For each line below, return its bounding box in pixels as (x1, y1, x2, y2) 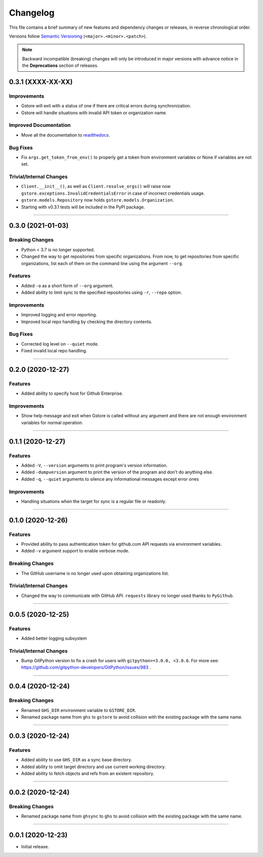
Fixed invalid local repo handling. (21, 348, 87, 354)
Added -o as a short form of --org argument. (21, 283, 114, 288)
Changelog (9, 7, 55, 18)
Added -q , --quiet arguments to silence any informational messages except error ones (21, 476, 199, 482)
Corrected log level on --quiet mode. (21, 341, 99, 347)
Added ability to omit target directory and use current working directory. (21, 764, 166, 770)
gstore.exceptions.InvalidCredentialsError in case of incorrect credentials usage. (21, 190, 205, 196)
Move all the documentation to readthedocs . (21, 132, 111, 138)
